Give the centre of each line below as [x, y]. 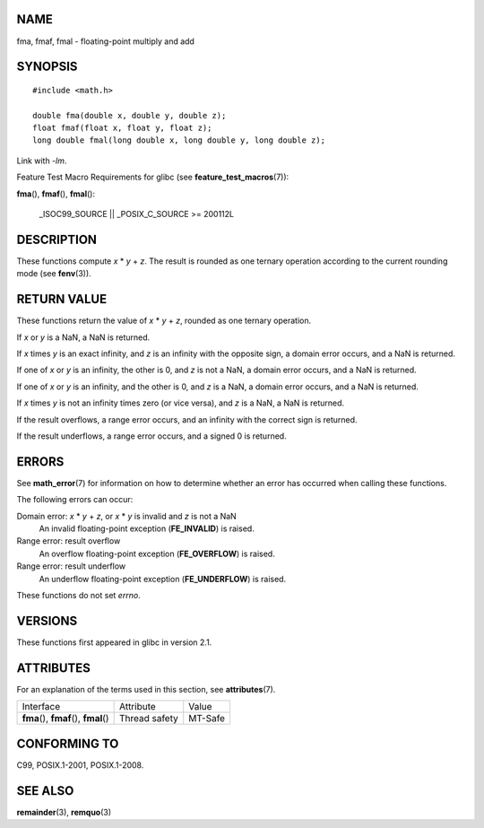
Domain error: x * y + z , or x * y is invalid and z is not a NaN [126, 516]
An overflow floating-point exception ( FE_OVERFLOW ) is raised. [157, 553]
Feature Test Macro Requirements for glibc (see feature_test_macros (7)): [153, 177]
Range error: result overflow [69, 541]
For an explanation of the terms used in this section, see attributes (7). [146, 689]
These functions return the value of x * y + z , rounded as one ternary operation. [164, 321]
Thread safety [148, 719]
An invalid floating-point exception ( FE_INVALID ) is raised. [147, 528]
